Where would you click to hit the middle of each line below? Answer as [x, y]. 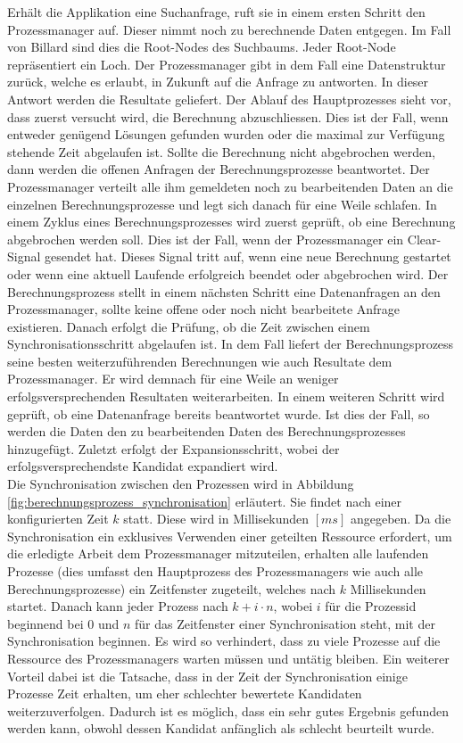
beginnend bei [45, 623]
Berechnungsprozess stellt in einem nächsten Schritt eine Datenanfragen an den [224, 291]
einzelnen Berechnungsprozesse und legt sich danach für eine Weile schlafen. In [222, 204]
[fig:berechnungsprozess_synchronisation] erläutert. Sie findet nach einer [205, 501]
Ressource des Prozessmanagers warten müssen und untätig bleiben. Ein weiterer [228, 658]
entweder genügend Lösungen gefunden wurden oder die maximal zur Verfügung [226, 134]
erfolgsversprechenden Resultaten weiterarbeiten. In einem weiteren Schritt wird [226, 396]
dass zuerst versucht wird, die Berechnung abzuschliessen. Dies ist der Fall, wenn [228, 116]
